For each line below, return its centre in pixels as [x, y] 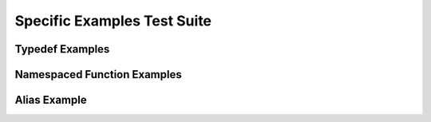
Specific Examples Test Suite [113, 21]
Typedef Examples [62, 49]
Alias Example [51, 100]
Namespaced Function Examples [99, 75]
